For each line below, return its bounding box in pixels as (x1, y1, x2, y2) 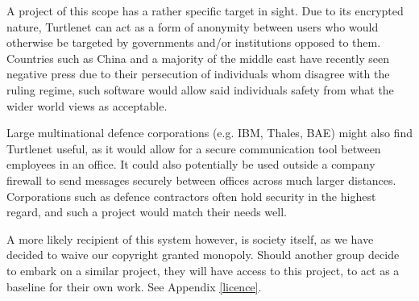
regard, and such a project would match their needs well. (6, 203, 287, 220)
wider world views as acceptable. (6, 97, 168, 114)
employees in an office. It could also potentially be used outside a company (6, 156, 375, 173)
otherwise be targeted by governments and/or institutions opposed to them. (6, 34, 381, 51)
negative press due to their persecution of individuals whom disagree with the (6, 65, 390, 82)
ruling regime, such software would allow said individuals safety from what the (6, 81, 394, 98)
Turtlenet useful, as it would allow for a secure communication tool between (6, 140, 381, 157)
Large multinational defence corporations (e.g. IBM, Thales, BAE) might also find (6, 124, 413, 141)
